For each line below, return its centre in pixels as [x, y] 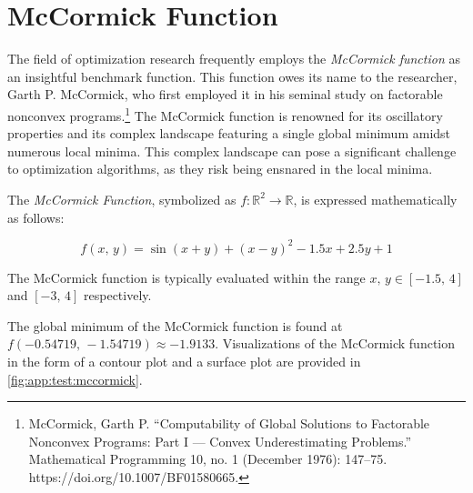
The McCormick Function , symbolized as [122, 199]
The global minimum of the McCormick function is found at [175, 325]
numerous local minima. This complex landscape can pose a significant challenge [232, 151]
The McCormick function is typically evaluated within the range [186, 277]
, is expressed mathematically [375, 199]
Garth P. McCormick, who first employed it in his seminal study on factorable [225, 94]
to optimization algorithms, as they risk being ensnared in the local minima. [220, 169]
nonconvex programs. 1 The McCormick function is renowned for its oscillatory [225, 114]
